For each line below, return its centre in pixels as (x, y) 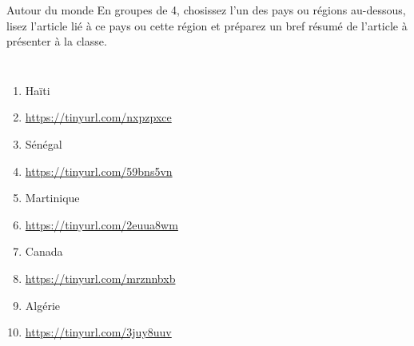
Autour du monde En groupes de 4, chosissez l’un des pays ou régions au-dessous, (206, 10)
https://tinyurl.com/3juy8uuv (98, 332)
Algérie (43, 305)
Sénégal (44, 143)
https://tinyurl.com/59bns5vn (99, 171)
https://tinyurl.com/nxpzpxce (98, 117)
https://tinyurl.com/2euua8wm (102, 224)
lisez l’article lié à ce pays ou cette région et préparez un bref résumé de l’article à (207, 25)
